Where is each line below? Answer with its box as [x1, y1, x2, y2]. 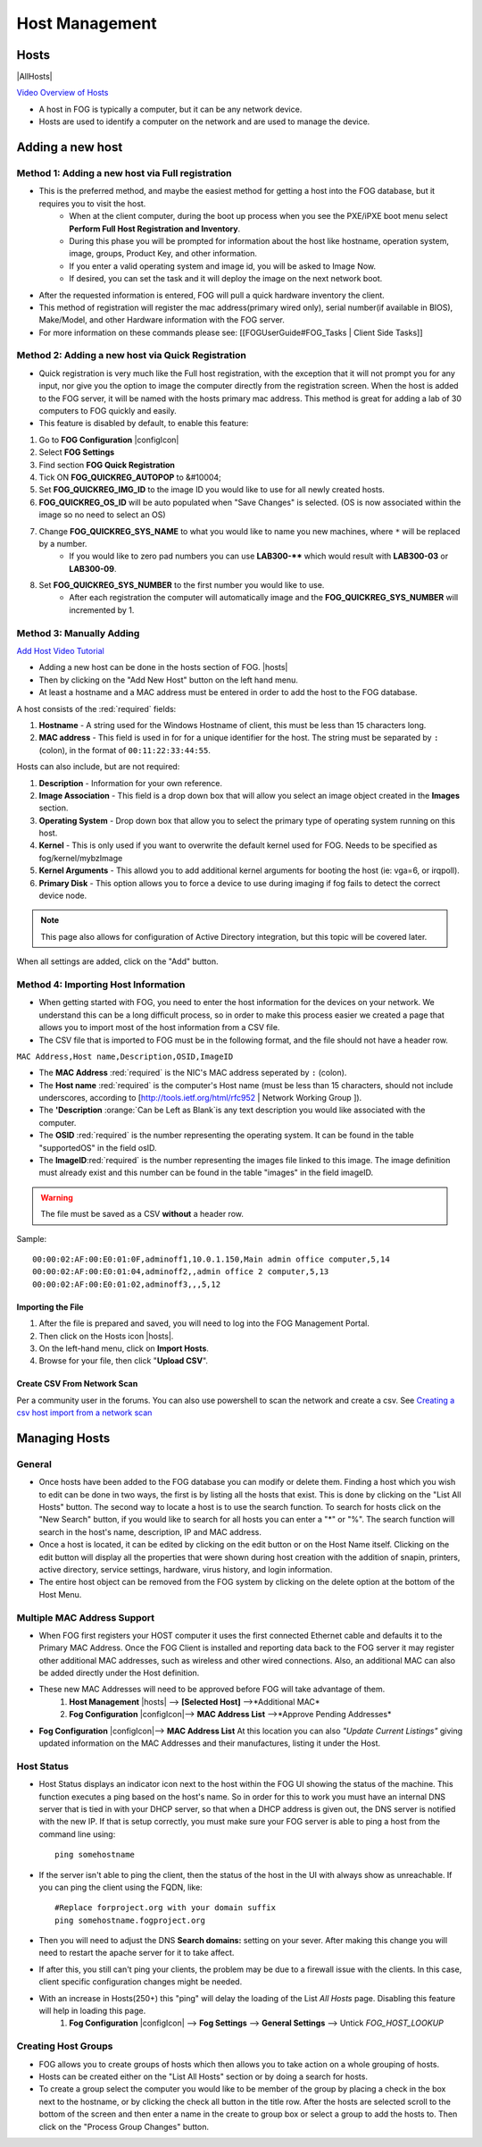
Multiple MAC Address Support [16, 1611, 155, 1623]
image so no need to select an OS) [38, 509, 166, 520]
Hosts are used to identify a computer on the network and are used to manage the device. [38, 116, 370, 127]
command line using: [38, 1828, 116, 1840]
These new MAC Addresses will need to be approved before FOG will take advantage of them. [38, 1684, 386, 1695]
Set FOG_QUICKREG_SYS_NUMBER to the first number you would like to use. [38, 580, 325, 591]
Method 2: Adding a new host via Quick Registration [16, 349, 247, 362]
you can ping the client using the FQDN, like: [38, 1882, 203, 1892]
